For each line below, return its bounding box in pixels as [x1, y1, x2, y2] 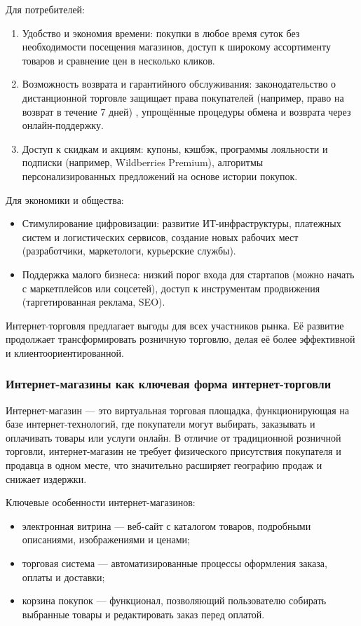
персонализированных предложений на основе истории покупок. [22, 168, 298, 183]
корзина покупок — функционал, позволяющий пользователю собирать [22, 593, 327, 608]
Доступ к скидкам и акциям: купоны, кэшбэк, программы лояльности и [22, 141, 328, 156]
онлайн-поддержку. [22, 118, 104, 132]
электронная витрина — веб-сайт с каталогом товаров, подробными [22, 518, 311, 533]
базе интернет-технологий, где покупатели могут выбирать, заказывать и [6, 416, 315, 431]
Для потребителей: [6, 2, 85, 16]
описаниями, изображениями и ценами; [22, 532, 190, 547]
